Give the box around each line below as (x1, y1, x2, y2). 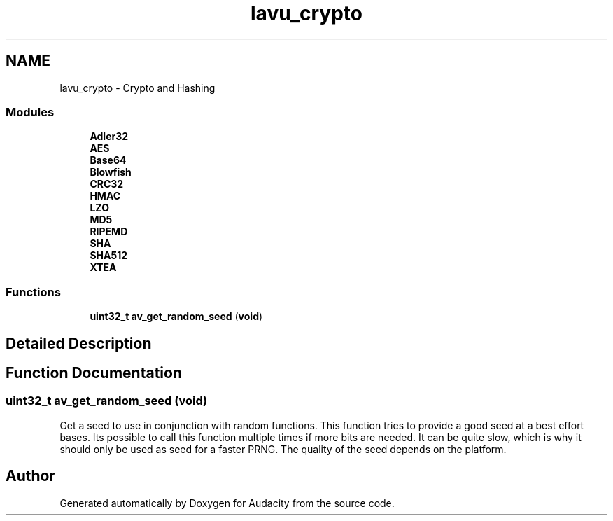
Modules (6, 104, 55, 119)
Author (6, 467, 55, 485)
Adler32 (90, 130, 129, 143)
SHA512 (90, 249, 128, 262)
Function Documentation (6, 363, 182, 382)
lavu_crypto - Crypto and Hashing (59, 81, 216, 94)
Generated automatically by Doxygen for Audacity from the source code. (59, 496, 395, 509)
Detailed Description (6, 334, 152, 352)
